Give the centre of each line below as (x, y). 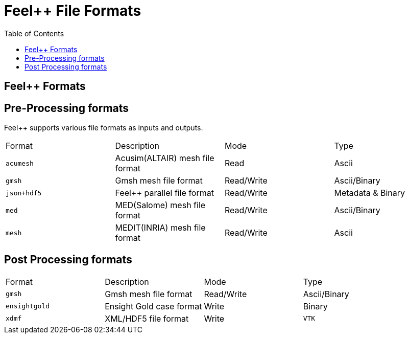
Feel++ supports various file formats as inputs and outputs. (104, 128)
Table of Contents (34, 33)
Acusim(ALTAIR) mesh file (165, 158)
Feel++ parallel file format (164, 193)
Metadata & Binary (370, 193)
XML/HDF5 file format (147, 318)
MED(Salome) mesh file (160, 205)
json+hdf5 (24, 193)
